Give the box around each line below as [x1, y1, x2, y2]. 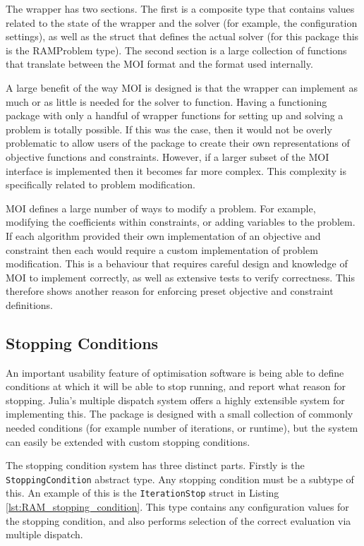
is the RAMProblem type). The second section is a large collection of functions [6, 42, 347, 57]
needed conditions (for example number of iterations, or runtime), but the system [6, 420, 358, 435]
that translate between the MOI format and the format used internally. [6, 56, 313, 71]
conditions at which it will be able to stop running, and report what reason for [6, 379, 346, 394]
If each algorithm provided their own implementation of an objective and [6, 228, 321, 243]
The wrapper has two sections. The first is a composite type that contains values [6, 1, 355, 16]
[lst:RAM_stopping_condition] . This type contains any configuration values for [6, 499, 349, 514]
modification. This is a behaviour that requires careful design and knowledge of [6, 256, 348, 271]
